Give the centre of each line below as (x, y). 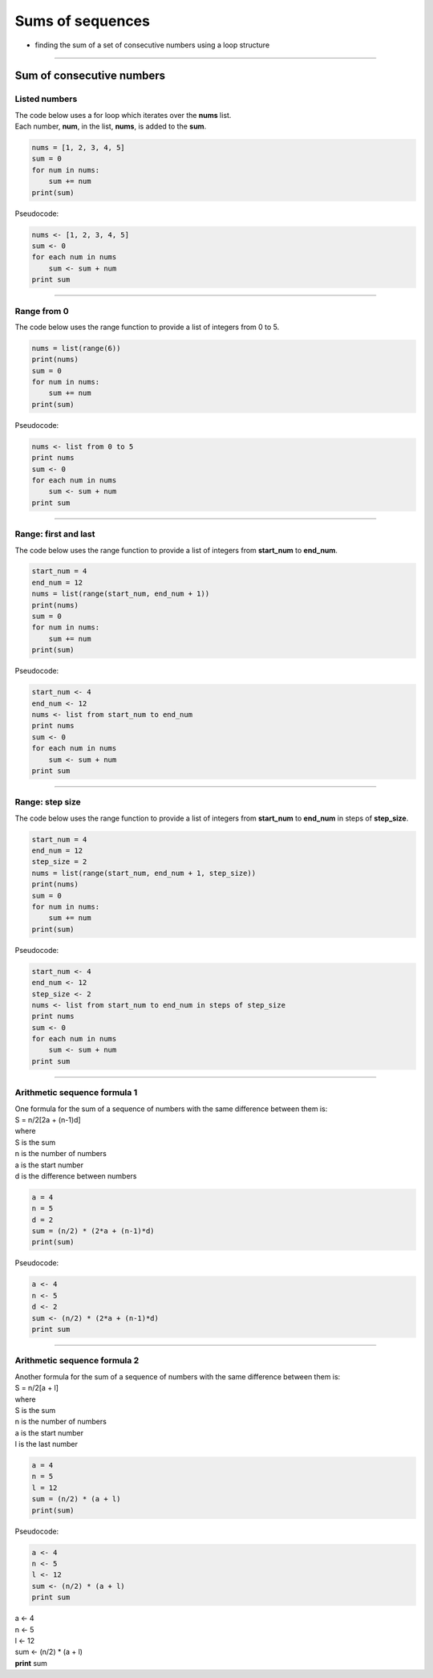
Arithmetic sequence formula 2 (77, 1361)
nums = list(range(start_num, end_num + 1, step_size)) (144, 873)
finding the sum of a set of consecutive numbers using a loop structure (152, 45)
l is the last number (46, 1444)
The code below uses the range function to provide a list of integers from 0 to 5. (147, 327)
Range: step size (48, 802)
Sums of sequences (82, 21)
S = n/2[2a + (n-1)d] (48, 1119)
